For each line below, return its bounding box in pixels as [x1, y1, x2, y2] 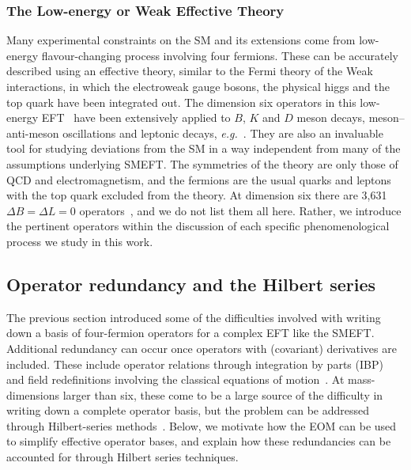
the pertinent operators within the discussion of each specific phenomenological [6, 218, 390, 234]
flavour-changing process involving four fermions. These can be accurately [41, 47, 398, 63]
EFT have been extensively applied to [41, 109, 231, 126]
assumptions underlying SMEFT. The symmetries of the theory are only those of [6, 155, 398, 172]
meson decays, [296, 109, 366, 126]
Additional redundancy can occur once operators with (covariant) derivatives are [6, 339, 397, 356]
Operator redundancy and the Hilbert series [6, 271, 376, 296]
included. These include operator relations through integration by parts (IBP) [6, 355, 383, 372]
